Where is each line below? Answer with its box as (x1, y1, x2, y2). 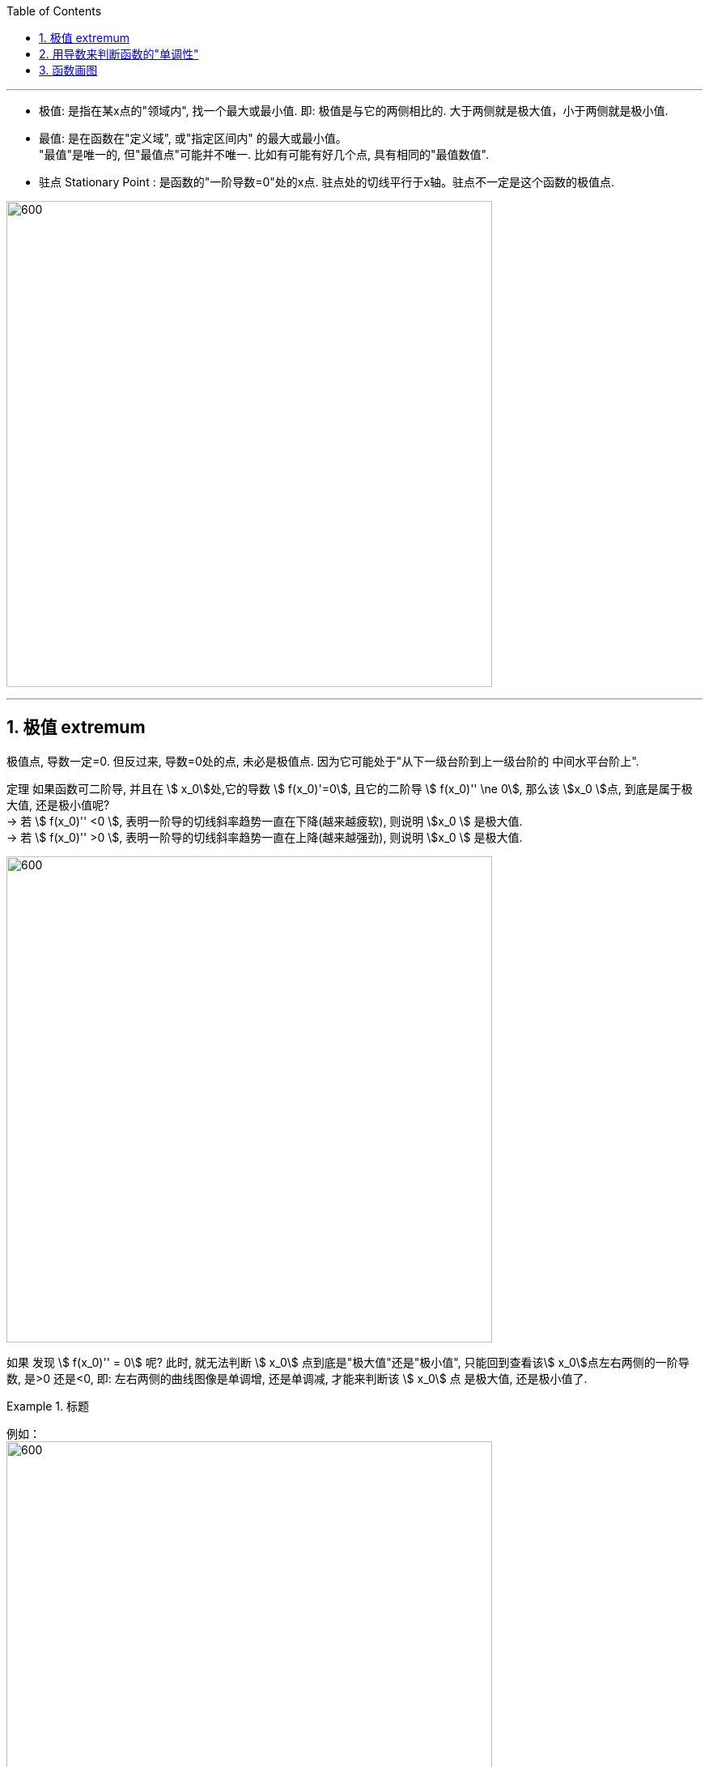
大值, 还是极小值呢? (6, 797, 110, 812)
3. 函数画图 (39, 63, 98, 77)
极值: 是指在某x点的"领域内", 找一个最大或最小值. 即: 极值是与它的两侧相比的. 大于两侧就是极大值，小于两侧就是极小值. (39, 104, 669, 117)
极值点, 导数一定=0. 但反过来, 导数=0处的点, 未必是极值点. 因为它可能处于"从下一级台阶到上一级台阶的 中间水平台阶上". (6, 753, 639, 768)
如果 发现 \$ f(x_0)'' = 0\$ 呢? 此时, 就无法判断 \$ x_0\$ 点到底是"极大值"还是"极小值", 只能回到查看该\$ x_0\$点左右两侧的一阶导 (6, 1355, 690, 1369)
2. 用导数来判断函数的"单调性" (39, 47, 199, 61)
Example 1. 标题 (6, 1398, 89, 1413)
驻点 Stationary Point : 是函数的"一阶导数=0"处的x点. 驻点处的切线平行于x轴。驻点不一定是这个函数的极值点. (39, 175, 615, 189)
